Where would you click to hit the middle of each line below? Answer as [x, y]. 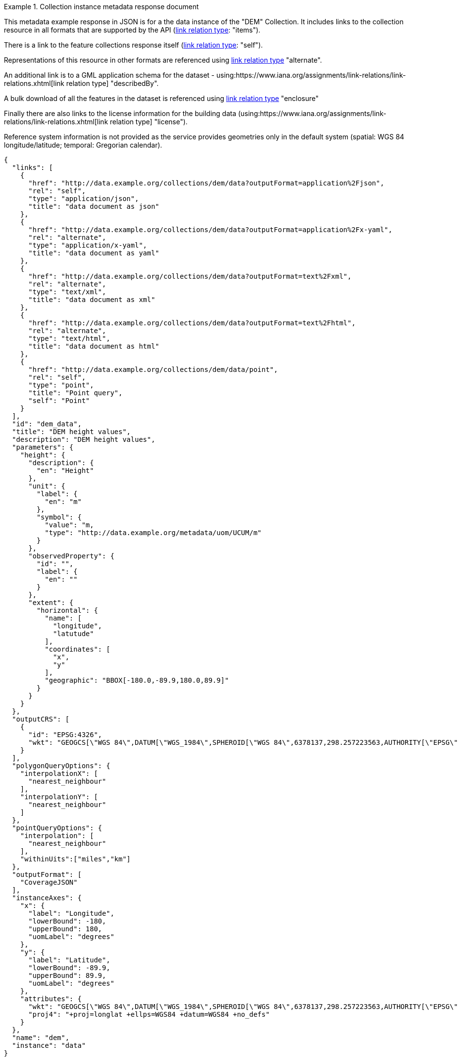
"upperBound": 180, [65, 929]
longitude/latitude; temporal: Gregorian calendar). [83, 145]
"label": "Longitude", [71, 913]
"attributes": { [51, 999]
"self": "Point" [59, 401]
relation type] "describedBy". [112, 83]
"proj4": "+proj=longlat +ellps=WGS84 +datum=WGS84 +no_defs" [149, 1014]
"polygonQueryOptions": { [61, 766]
